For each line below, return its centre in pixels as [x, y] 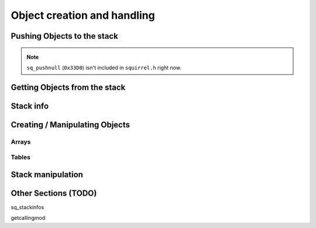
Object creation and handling [83, 15]
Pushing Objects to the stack [64, 36]
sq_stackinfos [28, 207]
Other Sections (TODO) [54, 193]
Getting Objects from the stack [68, 87]
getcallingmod [28, 218]
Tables [20, 157]
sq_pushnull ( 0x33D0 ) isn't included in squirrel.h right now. [104, 67]
